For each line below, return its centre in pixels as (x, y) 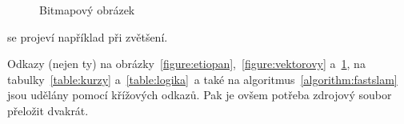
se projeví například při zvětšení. (88, 36)
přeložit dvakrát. (48, 110)
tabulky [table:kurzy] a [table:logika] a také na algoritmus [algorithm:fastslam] (202, 79)
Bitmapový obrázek (87, 10)
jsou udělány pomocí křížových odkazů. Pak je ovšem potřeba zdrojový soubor (200, 95)
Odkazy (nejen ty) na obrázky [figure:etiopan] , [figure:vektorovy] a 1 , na (186, 64)
